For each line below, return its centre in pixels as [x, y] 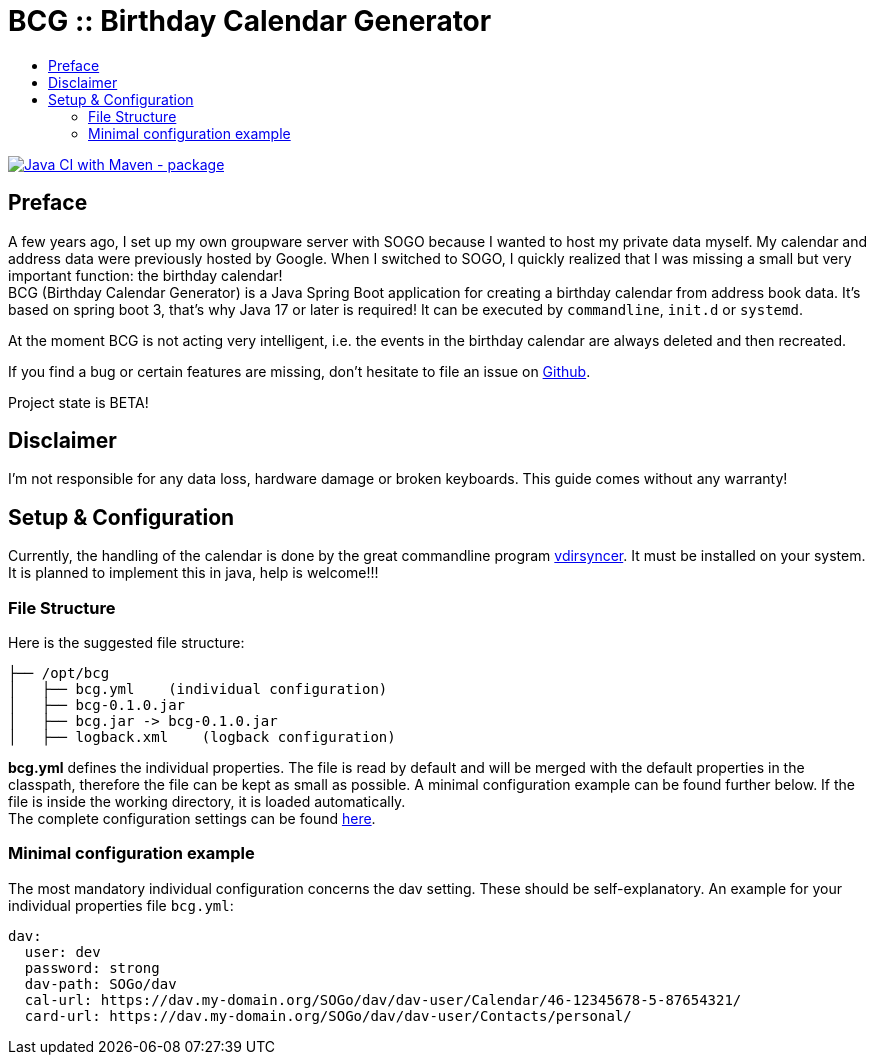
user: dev [62, 951]
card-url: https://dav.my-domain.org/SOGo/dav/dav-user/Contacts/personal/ [328, 1015]
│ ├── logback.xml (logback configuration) [202, 737]
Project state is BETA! [78, 402]
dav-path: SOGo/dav [100, 983]
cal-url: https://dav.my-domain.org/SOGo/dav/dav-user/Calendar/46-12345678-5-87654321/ [383, 999]
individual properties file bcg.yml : [121, 905]
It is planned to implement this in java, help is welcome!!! [193, 573]
